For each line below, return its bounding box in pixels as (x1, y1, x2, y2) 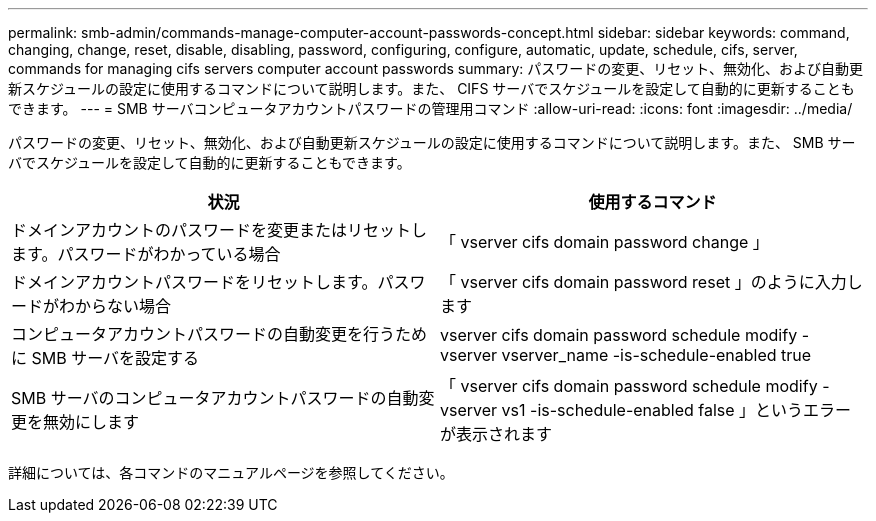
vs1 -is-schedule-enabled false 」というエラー (501, 400, 852, 420)
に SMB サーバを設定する (11, 348, 200, 368)
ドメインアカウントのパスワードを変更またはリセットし (11, 220, 428, 240)
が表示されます (440, 424, 553, 444)
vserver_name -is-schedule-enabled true (501, 345, 812, 365)
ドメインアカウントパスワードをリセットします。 (11, 272, 378, 292)
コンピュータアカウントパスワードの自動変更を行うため (11, 324, 428, 344)
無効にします (43, 412, 140, 432)
